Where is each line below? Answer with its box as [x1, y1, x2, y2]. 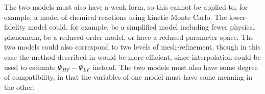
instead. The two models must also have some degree [92, 61, 258, 72]
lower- [229, 11, 248, 22]
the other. [4, 81, 35, 92]
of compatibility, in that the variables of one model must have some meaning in [4, 72, 252, 82]
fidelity [4, 21, 26, 32]
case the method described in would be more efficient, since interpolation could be [4, 51, 261, 62]
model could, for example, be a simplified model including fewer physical [28, 21, 255, 32]
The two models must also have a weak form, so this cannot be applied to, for [4, 2, 248, 12]
